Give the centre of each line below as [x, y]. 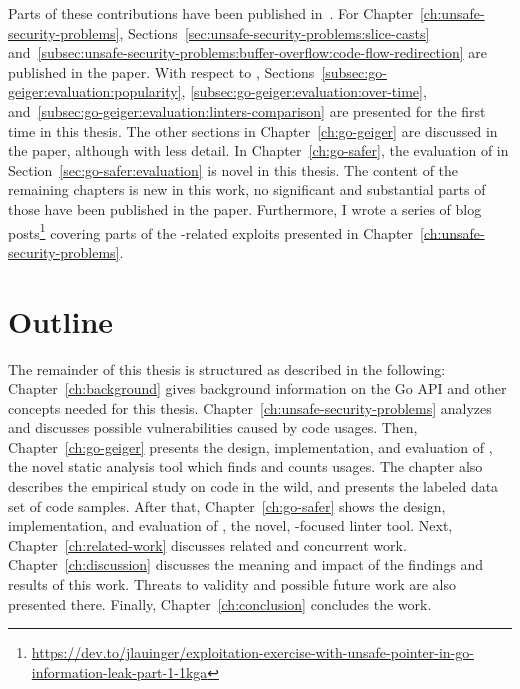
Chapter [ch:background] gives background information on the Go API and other [257, 388]
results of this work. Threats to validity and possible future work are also [232, 584]
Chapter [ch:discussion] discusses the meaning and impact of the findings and [246, 564]
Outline [61, 320]
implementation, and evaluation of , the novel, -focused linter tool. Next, [230, 525]
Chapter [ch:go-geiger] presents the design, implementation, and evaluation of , [250, 446]
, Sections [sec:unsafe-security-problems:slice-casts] [274, 32]
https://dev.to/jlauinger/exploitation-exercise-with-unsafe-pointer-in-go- [252, 652]
